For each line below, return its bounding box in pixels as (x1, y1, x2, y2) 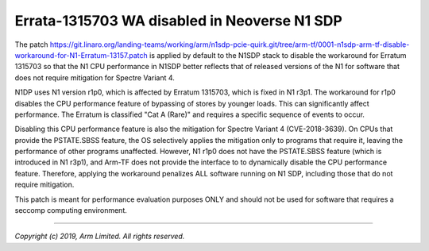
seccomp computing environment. (14, 206, 127, 215)
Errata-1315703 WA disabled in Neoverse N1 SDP (14, 12, 343, 29)
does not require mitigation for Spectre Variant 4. (14, 72, 175, 83)
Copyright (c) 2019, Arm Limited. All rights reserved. (14, 231, 185, 241)
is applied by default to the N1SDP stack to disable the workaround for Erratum (149, 50, 407, 60)
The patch (14, 40, 48, 49)
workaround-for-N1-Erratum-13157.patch (14, 50, 149, 60)
